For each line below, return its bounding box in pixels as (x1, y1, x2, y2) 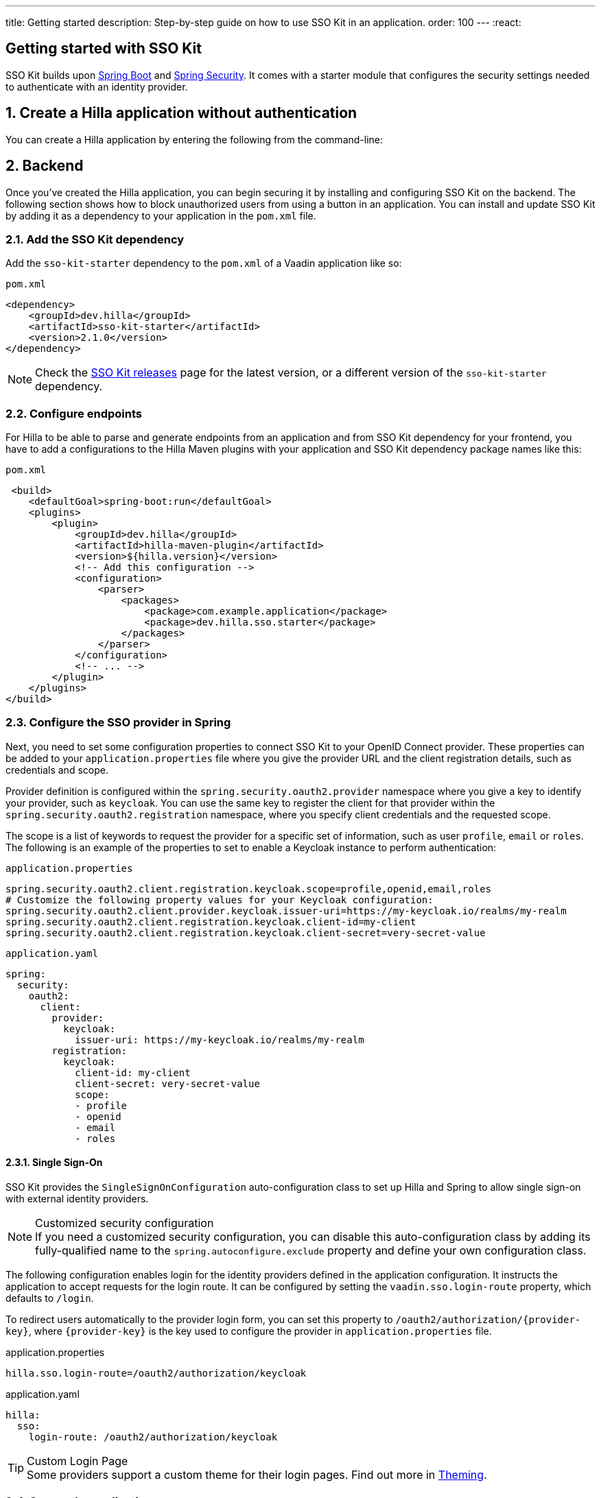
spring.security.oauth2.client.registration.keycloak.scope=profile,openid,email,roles (5, 883, 492, 894)
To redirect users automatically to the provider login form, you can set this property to (5, 1313, 393, 1325)
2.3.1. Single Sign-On (5, 1156, 103, 1169)
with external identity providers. (5, 1193, 149, 1204)
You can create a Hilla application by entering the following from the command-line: (5, 133, 384, 145)
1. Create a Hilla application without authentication (5, 104, 357, 122)
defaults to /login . (5, 1292, 94, 1304)
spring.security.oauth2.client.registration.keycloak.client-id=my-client (5, 916, 416, 927)
